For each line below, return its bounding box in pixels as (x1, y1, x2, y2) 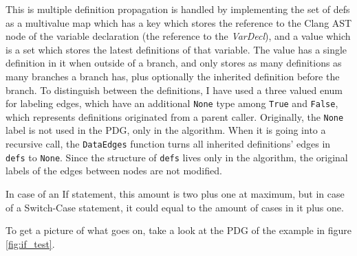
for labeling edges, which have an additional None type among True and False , (6, 96, 338, 110)
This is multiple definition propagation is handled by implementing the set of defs (6, 2, 350, 16)
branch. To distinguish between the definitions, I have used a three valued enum (6, 82, 343, 97)
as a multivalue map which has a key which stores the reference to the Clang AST (6, 15, 352, 30)
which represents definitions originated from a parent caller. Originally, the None (6, 109, 344, 124)
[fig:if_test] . (6, 236, 55, 251)
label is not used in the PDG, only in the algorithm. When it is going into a (6, 123, 326, 137)
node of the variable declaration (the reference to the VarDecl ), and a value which (6, 29, 351, 43)
